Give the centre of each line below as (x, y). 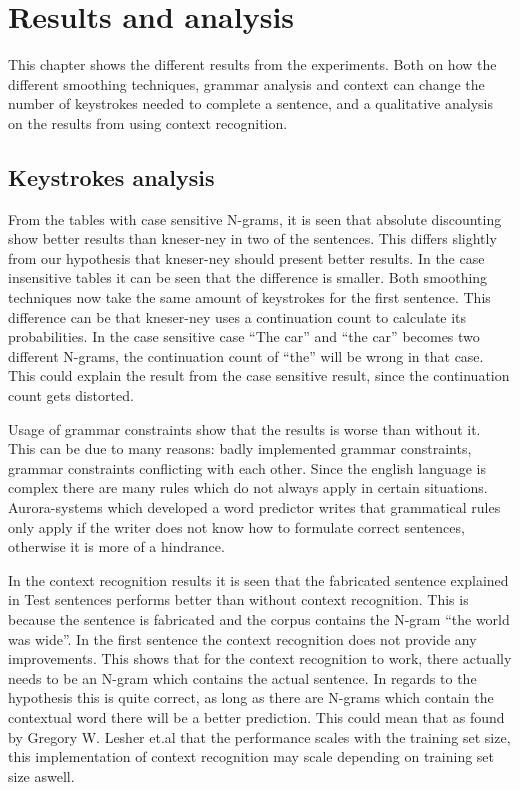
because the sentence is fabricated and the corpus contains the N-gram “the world (259, 618)
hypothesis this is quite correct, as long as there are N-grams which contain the (251, 697)
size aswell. (41, 775)
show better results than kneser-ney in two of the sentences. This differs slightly (252, 238)
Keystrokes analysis (111, 176)
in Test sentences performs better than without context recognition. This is (238, 599)
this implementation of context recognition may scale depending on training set (251, 756)
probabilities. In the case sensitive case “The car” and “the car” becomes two (244, 336)
